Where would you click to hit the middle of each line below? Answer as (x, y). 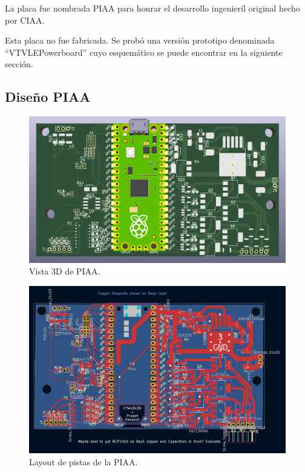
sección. (19, 64)
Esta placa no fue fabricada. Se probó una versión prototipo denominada (140, 40)
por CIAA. (25, 20)
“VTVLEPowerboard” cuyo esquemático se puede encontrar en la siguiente (144, 52)
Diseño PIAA (48, 97)
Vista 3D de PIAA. (65, 271)
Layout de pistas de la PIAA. (84, 461)
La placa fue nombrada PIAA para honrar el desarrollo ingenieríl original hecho (152, 8)
